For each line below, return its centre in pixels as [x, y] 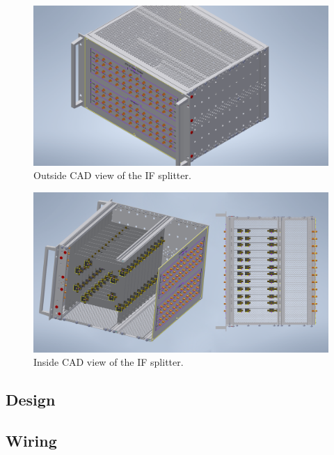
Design [31, 400]
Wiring [31, 441]
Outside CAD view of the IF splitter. [112, 175]
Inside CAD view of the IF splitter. [109, 362]
